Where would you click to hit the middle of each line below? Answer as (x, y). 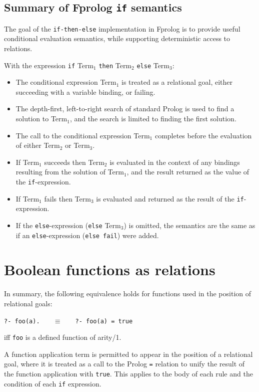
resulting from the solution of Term (70, 172)
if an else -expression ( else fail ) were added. (87, 235)
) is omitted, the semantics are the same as (189, 225)
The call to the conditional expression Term (83, 135)
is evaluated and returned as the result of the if (170, 198)
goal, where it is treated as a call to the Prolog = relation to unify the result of (124, 364)
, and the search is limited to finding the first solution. (153, 119)
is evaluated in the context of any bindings (175, 162)
